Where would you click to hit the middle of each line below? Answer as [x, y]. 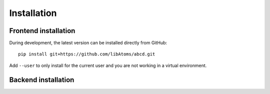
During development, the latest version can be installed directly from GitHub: [88, 43]
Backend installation [42, 80]
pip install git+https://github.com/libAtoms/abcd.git [87, 54]
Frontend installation [42, 31]
